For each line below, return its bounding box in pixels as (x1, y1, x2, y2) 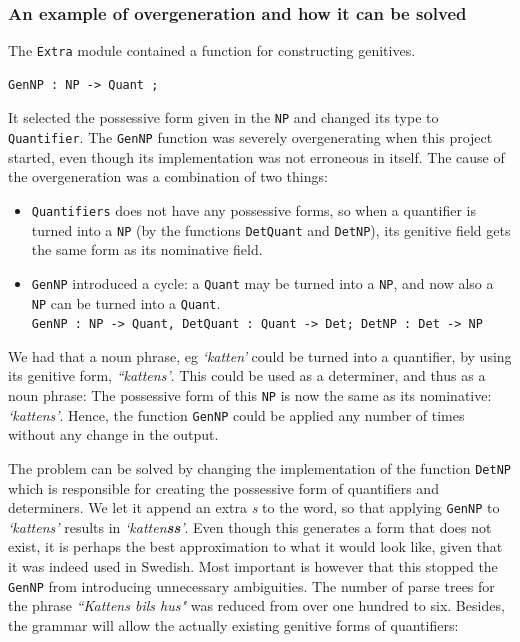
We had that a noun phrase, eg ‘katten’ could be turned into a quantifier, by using (8, 345, 512, 366)
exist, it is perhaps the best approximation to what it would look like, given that (8, 536, 503, 557)
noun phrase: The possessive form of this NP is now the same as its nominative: (8, 385, 492, 406)
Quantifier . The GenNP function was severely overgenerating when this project (8, 127, 493, 148)
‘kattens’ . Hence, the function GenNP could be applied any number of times (8, 404, 465, 425)
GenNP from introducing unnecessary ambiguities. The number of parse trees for (8, 575, 495, 596)
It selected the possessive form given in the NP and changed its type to (8, 107, 439, 128)
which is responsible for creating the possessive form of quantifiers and (8, 477, 439, 498)
